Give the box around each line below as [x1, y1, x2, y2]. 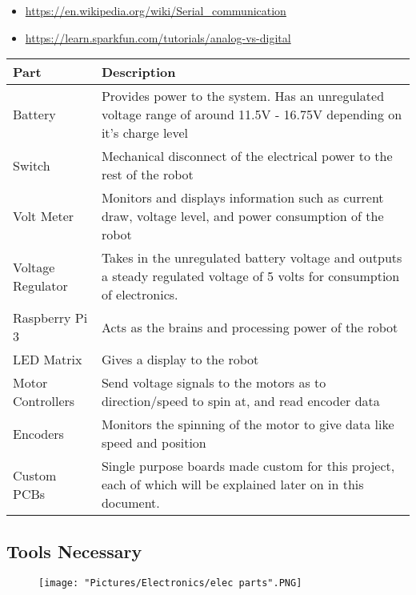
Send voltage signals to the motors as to [101, 373, 326, 392]
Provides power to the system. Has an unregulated [101, 86, 385, 106]
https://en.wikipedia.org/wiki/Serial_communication [25, 2, 286, 18]
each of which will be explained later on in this [101, 475, 364, 494]
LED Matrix [13, 350, 82, 369]
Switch [13, 155, 50, 175]
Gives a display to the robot [101, 350, 259, 369]
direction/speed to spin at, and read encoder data [101, 392, 380, 411]
